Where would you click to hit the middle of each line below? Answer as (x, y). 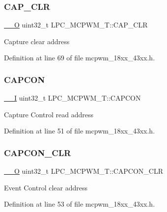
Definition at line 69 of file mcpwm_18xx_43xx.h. (80, 58)
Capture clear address (37, 41)
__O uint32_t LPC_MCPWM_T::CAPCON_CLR (83, 171)
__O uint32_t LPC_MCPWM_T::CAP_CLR (76, 25)
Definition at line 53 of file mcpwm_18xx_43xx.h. (80, 204)
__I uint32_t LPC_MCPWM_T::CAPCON (72, 98)
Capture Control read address (49, 114)
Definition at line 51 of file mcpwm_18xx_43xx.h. (80, 131)
